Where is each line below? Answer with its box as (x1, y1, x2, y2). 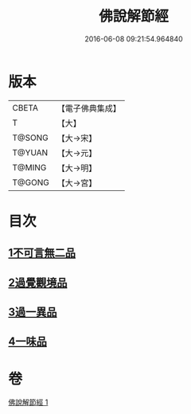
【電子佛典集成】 (57, 103, 121, 114)
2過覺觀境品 (8, 275, 68, 289)
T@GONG (12, 177, 49, 188)
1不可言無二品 (8, 246, 76, 260)
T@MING (12, 162, 47, 173)
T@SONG (12, 132, 49, 143)
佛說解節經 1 (8, 397, 49, 407)
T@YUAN (12, 146, 49, 158)
